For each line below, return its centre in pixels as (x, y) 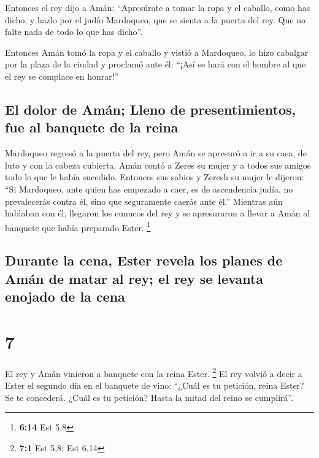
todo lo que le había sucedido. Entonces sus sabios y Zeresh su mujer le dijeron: (155, 177)
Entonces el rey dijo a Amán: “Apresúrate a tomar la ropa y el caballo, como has (158, 7)
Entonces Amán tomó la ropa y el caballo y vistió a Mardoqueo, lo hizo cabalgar (157, 52)
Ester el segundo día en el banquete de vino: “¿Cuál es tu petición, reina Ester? (155, 385)
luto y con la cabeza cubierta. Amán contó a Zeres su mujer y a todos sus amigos (158, 165)
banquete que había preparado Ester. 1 (78, 226)
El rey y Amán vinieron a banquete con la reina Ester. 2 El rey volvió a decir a (154, 372)
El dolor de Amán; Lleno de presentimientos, (151, 109)
